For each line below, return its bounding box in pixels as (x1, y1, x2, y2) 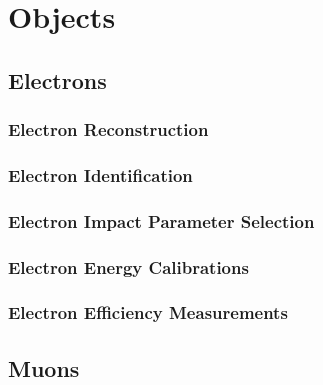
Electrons (8, 64, 107, 95)
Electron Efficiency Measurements (8, 300, 288, 325)
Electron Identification (8, 162, 193, 187)
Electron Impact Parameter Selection (8, 208, 315, 233)
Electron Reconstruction (8, 117, 209, 142)
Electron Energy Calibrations (8, 254, 249, 279)
